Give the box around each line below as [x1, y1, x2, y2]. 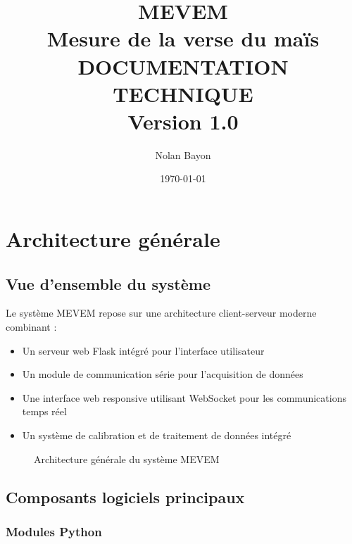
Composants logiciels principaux [6, 486, 245, 507]
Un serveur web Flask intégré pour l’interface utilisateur [22, 343, 265, 358]
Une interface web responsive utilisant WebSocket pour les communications [22, 390, 346, 405]
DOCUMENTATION [77, 51, 289, 80]
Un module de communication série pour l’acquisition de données [22, 367, 303, 381]
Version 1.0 [127, 106, 239, 135]
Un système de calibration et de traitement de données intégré [22, 428, 291, 443]
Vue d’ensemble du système [6, 272, 210, 294]
